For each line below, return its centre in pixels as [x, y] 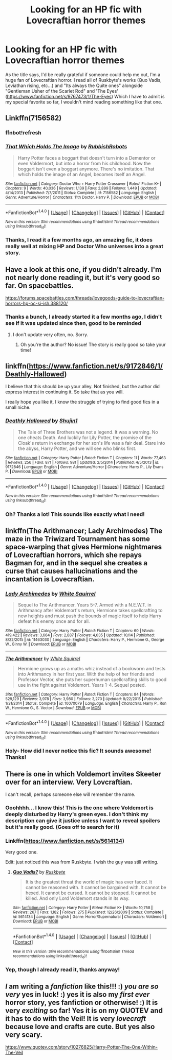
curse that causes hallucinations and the [72, 571]
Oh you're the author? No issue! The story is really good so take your [93, 344]
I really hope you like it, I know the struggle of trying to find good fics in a [82, 402]
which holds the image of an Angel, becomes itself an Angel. [82, 174]
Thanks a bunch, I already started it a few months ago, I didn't [84, 317]
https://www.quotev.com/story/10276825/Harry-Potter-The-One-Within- [81, 1047]
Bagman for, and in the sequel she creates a [76, 563]
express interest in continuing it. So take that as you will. [64, 392]
